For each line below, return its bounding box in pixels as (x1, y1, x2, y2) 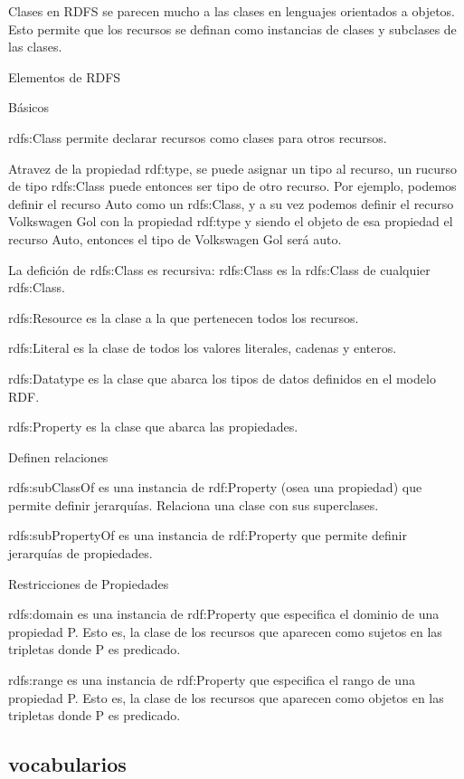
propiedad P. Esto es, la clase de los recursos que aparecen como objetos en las (8, 688, 444, 707)
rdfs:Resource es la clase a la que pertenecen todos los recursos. (8, 308, 359, 327)
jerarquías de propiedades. (8, 544, 153, 563)
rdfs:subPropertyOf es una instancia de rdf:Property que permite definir (8, 526, 407, 545)
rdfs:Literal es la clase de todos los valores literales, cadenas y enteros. (8, 338, 397, 357)
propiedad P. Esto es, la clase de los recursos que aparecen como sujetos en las (8, 622, 442, 641)
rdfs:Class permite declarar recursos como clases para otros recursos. (8, 128, 387, 147)
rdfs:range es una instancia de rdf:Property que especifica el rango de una (8, 670, 415, 689)
